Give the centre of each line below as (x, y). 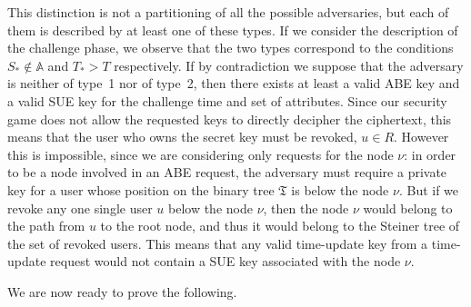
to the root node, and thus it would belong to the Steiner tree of (280, 226)
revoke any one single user (80, 208)
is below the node (340, 189)
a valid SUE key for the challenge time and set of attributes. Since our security (227, 100)
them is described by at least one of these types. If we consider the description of (233, 30)
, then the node (306, 208)
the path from (46, 226)
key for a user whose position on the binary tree (141, 189)
